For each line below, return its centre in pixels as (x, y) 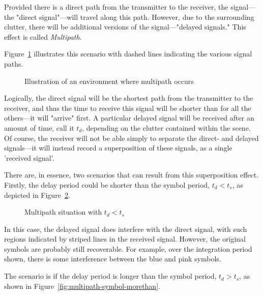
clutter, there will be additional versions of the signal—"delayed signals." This (125, 27)
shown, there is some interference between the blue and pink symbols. (113, 259)
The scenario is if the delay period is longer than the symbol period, (110, 276)
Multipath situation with (63, 212)
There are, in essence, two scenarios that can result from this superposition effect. (131, 175)
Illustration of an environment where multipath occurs (109, 81)
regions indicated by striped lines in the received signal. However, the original (125, 239)
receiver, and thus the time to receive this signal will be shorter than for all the (128, 108)
